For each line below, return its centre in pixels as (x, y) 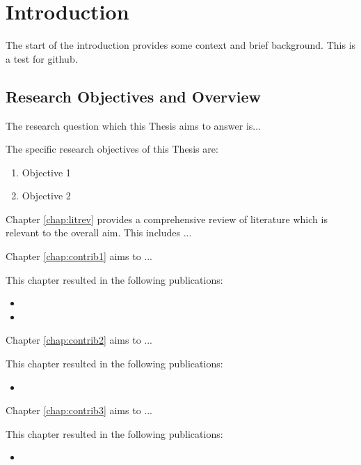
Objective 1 (46, 172)
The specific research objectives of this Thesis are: (112, 149)
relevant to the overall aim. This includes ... (99, 232)
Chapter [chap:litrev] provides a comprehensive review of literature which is (167, 219)
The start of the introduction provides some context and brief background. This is (181, 45)
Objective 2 (46, 196)
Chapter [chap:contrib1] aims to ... (79, 256)
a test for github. (42, 58)
